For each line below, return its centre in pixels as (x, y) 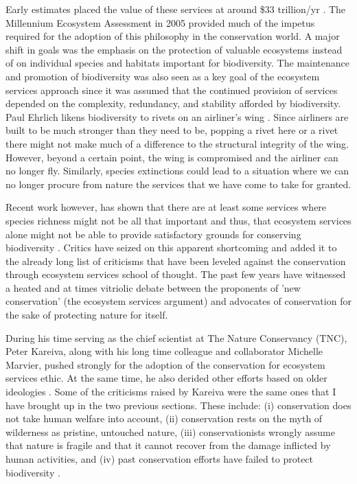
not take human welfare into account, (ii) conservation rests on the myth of (164, 418)
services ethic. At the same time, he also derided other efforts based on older (166, 378)
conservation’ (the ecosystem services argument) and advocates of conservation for (178, 301)
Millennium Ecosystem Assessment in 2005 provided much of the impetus (160, 22)
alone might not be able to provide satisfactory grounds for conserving (153, 234)
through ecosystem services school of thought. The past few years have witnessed (176, 274)
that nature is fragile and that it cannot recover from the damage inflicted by (168, 445)
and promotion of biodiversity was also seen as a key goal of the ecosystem (163, 76)
